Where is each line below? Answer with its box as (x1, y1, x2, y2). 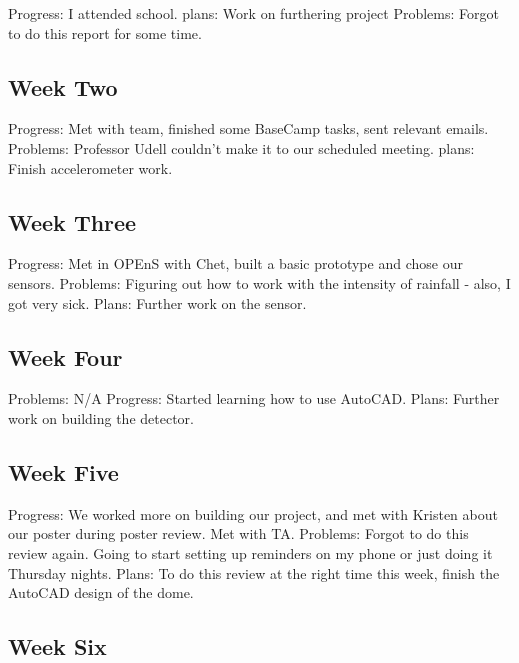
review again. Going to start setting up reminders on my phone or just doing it (8, 542, 493, 563)
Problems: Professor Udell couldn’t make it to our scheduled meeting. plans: (8, 137, 475, 158)
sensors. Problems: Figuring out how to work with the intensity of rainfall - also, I (8, 272, 511, 293)
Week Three (8, 206, 137, 237)
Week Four (8, 341, 123, 372)
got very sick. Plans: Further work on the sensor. (8, 292, 307, 313)
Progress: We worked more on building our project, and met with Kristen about (8, 503, 498, 524)
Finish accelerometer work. (8, 157, 173, 178)
